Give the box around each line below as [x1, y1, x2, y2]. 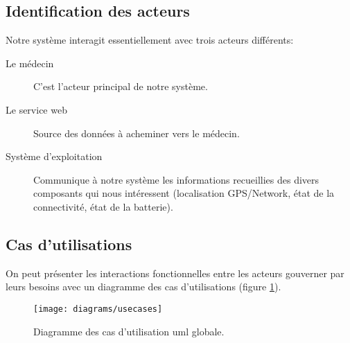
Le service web [6, 102, 67, 116]
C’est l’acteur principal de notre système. [33, 79, 208, 94]
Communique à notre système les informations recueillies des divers [33, 172, 320, 186]
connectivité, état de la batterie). [33, 199, 173, 213]
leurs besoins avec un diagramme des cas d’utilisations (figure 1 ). [6, 279, 281, 294]
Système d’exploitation [6, 149, 103, 164]
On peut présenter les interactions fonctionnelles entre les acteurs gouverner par [6, 265, 344, 280]
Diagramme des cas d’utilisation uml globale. [33, 324, 225, 338]
